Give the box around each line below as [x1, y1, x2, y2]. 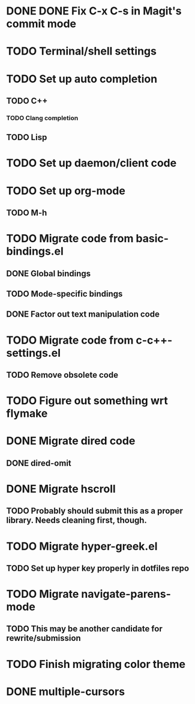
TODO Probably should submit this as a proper [6, 506, 183, 516]
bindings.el [6, 244, 64, 258]
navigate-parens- [80, 587, 171, 601]
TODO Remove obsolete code [6, 369, 119, 380]
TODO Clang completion [6, 114, 79, 122]
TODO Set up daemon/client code [6, 156, 177, 170]
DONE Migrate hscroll [6, 482, 116, 496]
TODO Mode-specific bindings [6, 289, 123, 299]
